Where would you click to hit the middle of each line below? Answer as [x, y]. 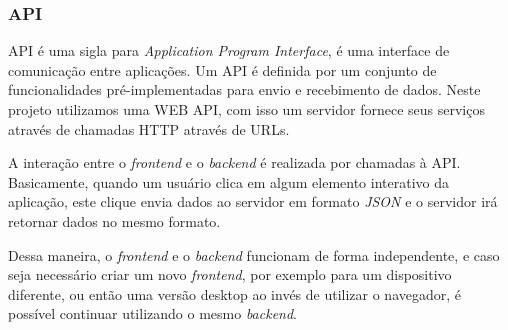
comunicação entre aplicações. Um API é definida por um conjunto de [222, 69]
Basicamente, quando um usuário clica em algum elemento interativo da [228, 181]
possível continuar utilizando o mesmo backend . [153, 313]
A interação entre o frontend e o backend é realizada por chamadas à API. [234, 162]
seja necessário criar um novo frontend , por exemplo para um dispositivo [230, 274]
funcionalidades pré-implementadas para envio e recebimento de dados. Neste [244, 89]
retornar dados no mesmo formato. [114, 220]
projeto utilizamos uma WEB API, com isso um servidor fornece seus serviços [246, 109]
